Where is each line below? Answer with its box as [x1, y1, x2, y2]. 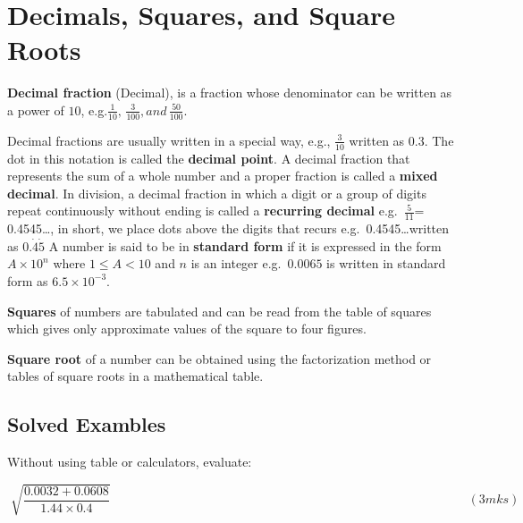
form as [7, 271, 48, 290]
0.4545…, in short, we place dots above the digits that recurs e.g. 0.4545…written [7, 219, 450, 238]
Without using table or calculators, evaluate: [7, 452, 252, 471]
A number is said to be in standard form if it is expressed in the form [48, 236, 442, 255]
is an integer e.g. [190, 254, 282, 273]
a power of [7, 100, 64, 119]
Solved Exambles [7, 410, 166, 438]
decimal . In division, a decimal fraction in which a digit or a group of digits [7, 183, 426, 202]
